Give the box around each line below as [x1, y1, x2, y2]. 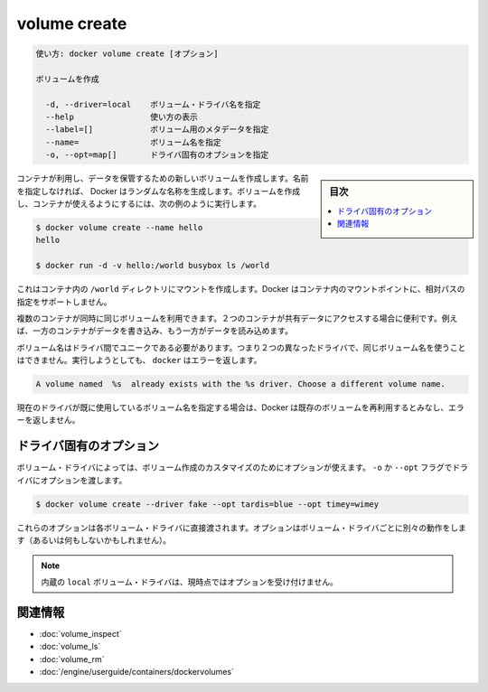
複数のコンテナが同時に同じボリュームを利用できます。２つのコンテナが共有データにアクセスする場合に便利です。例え [16, 313, 458, 323]
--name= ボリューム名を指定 [45, 136, 221, 147]
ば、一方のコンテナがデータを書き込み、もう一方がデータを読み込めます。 [16, 325, 294, 336]
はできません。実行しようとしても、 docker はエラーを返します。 [16, 355, 262, 366]
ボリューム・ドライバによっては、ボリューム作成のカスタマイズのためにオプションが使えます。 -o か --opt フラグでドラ [16, 462, 469, 473]
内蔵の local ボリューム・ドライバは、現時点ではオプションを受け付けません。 [41, 576, 338, 587]
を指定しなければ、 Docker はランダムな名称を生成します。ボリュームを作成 [16, 185, 301, 196]
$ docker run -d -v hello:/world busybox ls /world [35, 260, 270, 271]
